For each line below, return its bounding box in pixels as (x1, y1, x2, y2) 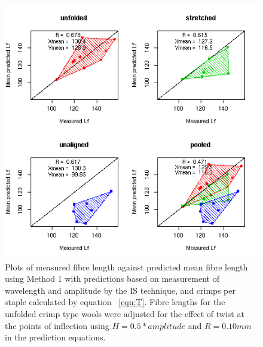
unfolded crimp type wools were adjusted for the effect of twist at (5, 307, 244, 319)
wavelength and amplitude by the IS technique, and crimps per (5, 284, 236, 296)
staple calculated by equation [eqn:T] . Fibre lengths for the (5, 296, 225, 308)
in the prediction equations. (5, 331, 106, 343)
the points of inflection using (5, 319, 109, 331)
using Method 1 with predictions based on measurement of (5, 272, 219, 285)
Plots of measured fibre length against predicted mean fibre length (5, 260, 248, 273)
